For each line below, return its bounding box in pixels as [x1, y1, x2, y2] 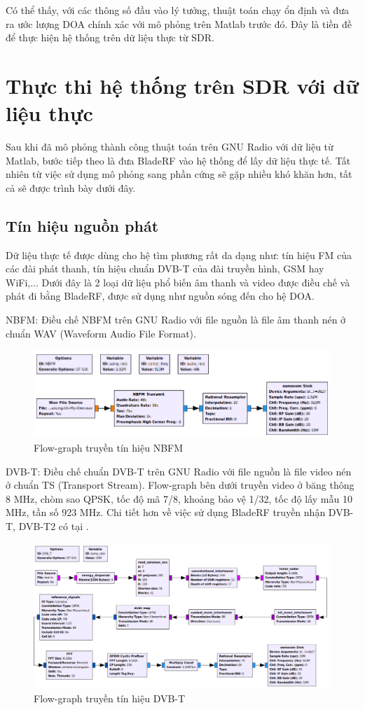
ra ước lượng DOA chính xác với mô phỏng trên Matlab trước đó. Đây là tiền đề [6, 16, 352, 31]
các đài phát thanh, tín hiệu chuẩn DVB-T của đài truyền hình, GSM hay [6, 261, 324, 276]
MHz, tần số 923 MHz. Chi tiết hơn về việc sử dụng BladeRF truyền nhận [6, 505, 326, 520]
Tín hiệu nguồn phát [6, 214, 159, 236]
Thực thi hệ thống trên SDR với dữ [6, 71, 359, 99]
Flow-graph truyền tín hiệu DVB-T [34, 690, 186, 705]
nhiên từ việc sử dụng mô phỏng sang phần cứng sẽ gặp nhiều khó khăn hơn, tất [6, 167, 352, 181]
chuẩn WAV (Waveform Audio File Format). [6, 326, 196, 340]
